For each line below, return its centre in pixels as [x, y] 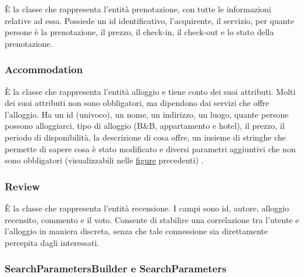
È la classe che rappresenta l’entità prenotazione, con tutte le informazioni [138, 9]
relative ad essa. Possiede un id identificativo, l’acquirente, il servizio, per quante [149, 20]
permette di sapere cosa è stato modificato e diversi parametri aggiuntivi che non [150, 148]
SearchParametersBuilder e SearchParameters [116, 269]
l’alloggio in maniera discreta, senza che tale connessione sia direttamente [136, 231]
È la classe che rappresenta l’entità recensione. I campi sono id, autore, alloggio [147, 208]
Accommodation [44, 69]
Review [23, 186]
